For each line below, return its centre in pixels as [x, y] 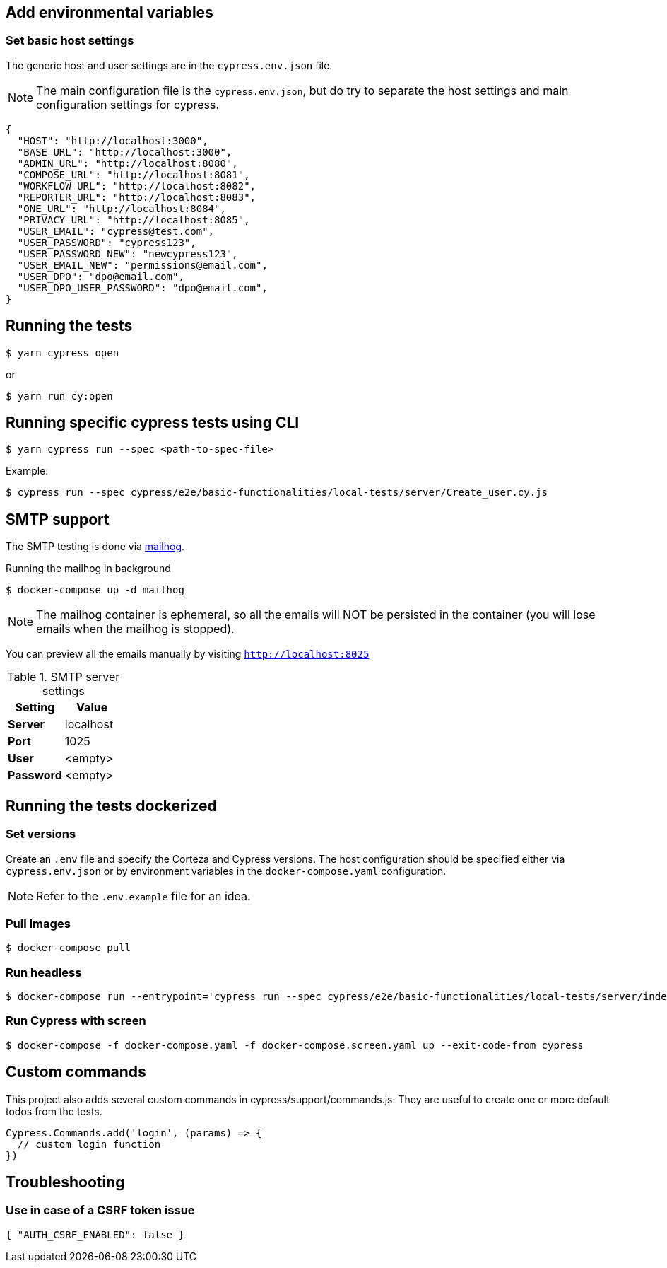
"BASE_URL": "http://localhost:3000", [125, 152]
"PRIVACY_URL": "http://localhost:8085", [134, 220]
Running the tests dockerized [111, 805]
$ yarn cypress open [63, 353]
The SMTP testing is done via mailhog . [95, 547]
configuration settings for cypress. [128, 104]
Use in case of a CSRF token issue [100, 1210]
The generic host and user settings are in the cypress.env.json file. [169, 65]
